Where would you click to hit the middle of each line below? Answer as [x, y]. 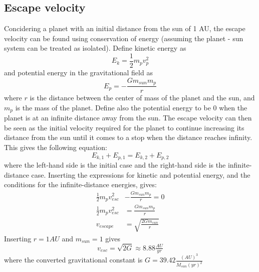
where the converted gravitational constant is [73, 260]
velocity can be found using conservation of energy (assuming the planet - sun [124, 38]
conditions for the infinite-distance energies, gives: [80, 184]
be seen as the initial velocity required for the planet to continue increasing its [124, 127]
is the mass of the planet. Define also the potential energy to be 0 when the [131, 107]
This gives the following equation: [56, 147]
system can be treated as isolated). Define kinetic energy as [95, 48]
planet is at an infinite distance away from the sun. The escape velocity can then [128, 118]
